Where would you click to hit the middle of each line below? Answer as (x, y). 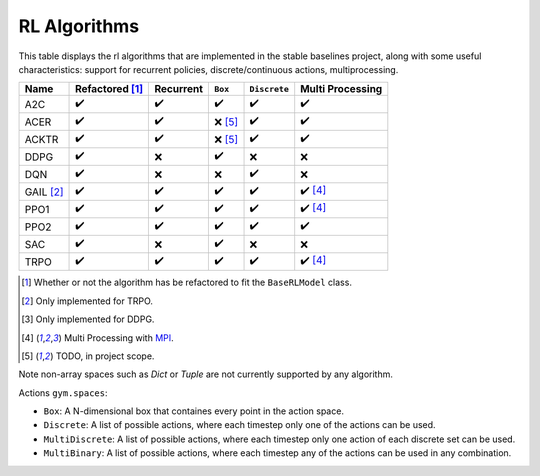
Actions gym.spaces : (63, 392)
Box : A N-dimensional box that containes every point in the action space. (194, 411)
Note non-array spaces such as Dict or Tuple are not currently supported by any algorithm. (206, 374)
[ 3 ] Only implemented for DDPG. (88, 319)
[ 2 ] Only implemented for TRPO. (87, 301)
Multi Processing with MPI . (118, 337)
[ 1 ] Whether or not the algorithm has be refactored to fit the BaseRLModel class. (186, 282)
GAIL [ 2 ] (44, 192)
